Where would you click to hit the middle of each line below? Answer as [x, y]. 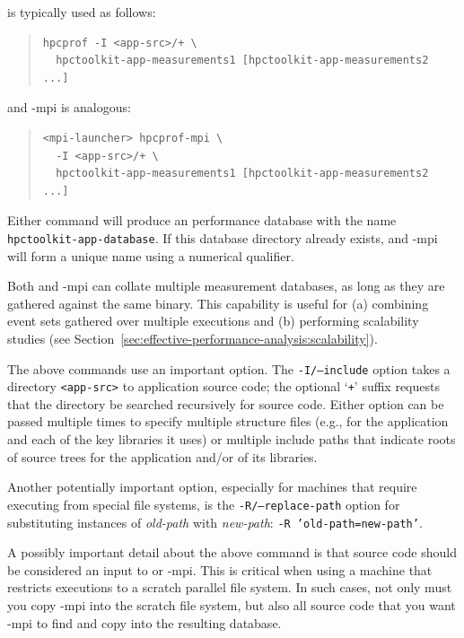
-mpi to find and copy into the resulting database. [144, 622]
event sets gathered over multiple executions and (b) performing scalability [213, 321]
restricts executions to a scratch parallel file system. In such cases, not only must [230, 587]
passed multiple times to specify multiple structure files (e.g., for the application [228, 421]
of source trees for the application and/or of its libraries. [162, 456]
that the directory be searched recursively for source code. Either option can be [226, 403]
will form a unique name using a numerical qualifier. [151, 255]
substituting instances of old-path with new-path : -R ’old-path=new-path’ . [215, 522]
